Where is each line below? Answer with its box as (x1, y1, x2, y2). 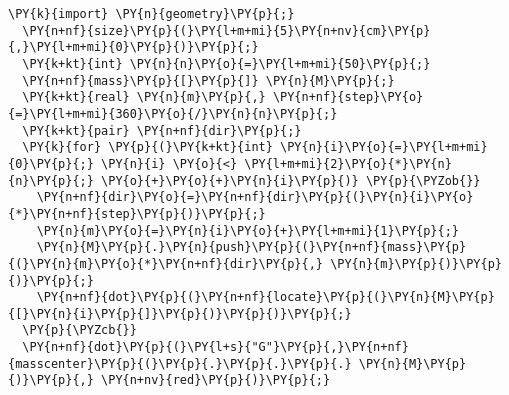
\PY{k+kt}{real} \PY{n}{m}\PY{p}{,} (22, 90, 266, 105)
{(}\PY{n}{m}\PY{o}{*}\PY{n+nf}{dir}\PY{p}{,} (8, 256, 323, 271)
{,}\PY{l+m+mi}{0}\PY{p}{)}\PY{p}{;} (8, 40, 259, 55)
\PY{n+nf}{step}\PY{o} (272, 90, 424, 105)
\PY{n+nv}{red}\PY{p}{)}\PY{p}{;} (101, 373, 331, 388)
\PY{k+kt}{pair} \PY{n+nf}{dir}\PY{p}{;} (22, 123, 302, 138)
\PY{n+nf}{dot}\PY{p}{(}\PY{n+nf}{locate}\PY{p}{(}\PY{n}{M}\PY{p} (36, 290, 495, 305)
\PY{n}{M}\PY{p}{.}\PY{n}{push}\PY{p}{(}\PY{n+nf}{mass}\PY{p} (36, 240, 467, 255)
